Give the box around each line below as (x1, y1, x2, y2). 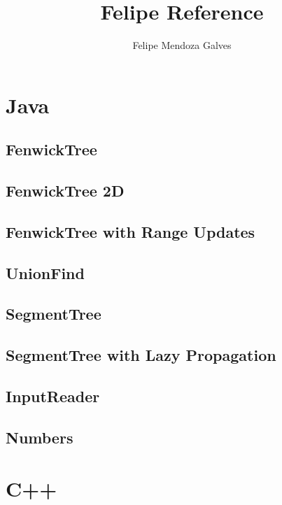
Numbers (6, 426, 73, 448)
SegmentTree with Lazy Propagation (6, 344, 276, 366)
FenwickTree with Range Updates (6, 220, 255, 242)
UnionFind (6, 262, 85, 283)
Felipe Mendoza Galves (132, 38, 232, 52)
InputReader (6, 385, 100, 406)
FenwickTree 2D (6, 180, 125, 201)
